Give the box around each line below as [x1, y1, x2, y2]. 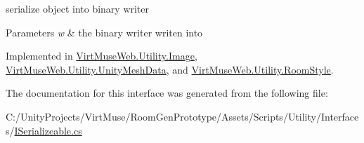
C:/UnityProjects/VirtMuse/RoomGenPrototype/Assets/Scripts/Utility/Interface [6, 109, 359, 123]
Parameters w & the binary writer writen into [6, 25, 203, 39]
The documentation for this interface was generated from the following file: [6, 86, 328, 100]
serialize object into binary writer [6, 1, 150, 15]
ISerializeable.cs [14, 123, 82, 137]
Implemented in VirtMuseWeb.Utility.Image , [6, 48, 197, 63]
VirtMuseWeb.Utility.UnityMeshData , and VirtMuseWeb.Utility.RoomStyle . [6, 62, 334, 76]
